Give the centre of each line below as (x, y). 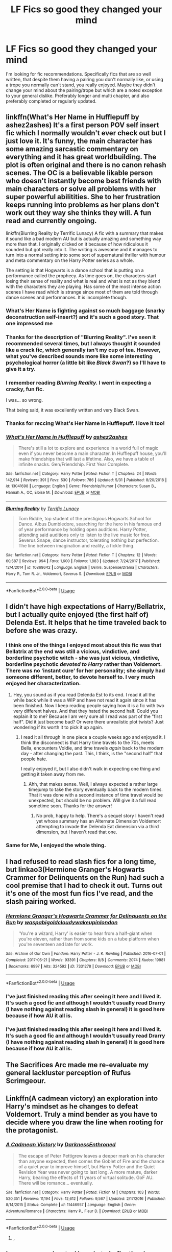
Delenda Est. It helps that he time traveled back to (86, 623)
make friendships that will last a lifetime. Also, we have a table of (86, 459)
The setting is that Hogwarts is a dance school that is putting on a (75, 270)
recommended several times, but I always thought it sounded (83, 343)
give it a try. (21, 369)
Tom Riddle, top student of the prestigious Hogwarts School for (85, 518)
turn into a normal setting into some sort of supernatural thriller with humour (86, 255)
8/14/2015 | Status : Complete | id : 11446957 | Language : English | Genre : (71, 1205)
